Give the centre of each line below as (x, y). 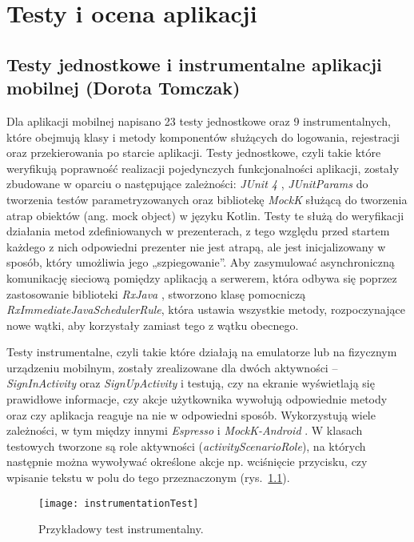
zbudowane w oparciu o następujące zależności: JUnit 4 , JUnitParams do (187, 184)
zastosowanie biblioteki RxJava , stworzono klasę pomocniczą (156, 293)
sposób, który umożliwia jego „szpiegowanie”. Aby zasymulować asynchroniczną (201, 262)
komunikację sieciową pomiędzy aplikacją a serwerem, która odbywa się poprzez (202, 277)
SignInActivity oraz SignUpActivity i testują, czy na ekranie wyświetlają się (191, 383)
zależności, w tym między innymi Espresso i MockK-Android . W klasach (185, 430)
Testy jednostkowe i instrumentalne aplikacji (194, 64)
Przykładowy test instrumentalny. (121, 529)
